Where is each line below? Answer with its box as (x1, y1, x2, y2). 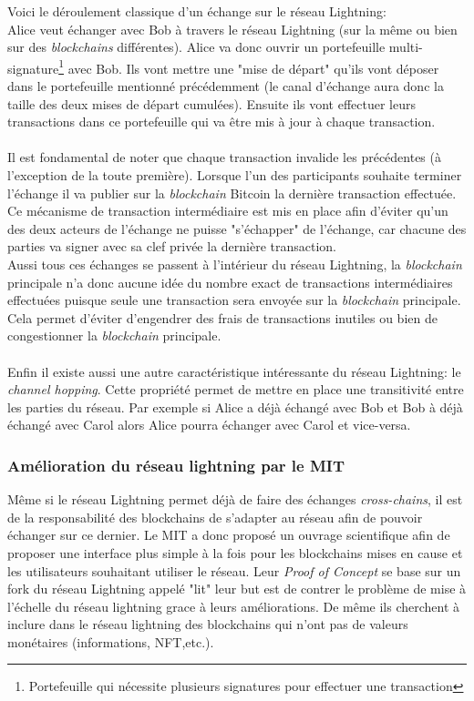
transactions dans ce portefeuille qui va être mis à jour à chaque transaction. (7, 112, 436, 131)
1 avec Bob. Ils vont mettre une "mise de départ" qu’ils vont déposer (58, 56, 439, 77)
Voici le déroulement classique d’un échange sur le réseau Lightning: (7, 2, 386, 20)
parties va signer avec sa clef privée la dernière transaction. (7, 237, 337, 256)
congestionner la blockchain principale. (7, 326, 222, 345)
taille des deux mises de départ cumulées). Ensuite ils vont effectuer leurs (7, 94, 417, 113)
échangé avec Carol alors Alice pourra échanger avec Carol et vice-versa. (7, 415, 411, 434)
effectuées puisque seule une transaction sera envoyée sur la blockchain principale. (7, 290, 461, 310)
